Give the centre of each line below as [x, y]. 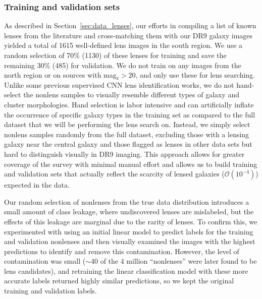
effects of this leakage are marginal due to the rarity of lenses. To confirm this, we [131, 221]
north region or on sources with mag [60, 75]
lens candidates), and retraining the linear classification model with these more [126, 271]
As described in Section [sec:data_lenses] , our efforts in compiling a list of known [130, 25]
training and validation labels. [50, 291]
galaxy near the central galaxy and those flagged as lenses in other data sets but [128, 144]
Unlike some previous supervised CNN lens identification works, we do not [119, 84]
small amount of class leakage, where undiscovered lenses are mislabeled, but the [129, 212]
